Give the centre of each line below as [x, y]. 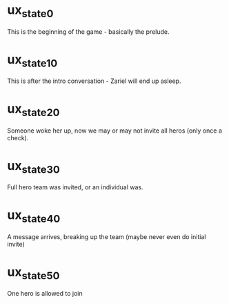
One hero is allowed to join [45, 294]
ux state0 [30, 11]
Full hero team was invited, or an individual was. [75, 187]
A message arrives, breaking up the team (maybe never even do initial [107, 236]
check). [18, 137]
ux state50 [33, 273]
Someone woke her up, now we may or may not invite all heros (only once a [114, 131]
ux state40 [34, 216]
